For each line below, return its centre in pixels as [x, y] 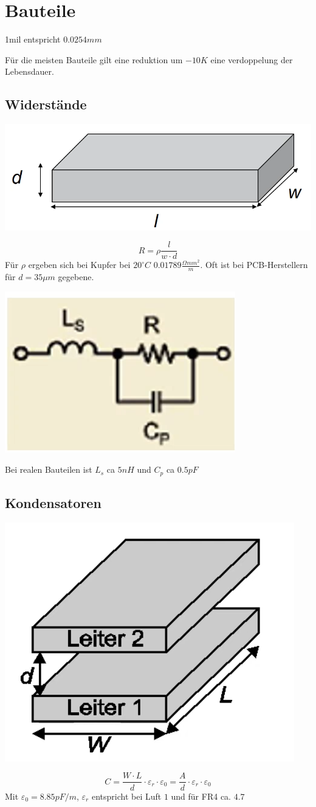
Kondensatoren [53, 503]
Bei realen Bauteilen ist [49, 469]
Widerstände [46, 104]
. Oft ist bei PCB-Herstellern [254, 265]
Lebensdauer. [29, 71]
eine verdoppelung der [252, 59]
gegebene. [76, 277]
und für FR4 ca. [201, 796]
